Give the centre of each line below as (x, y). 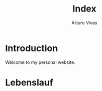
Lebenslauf (29, 82)
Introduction (32, 48)
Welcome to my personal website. (40, 62)
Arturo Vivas (84, 23)
